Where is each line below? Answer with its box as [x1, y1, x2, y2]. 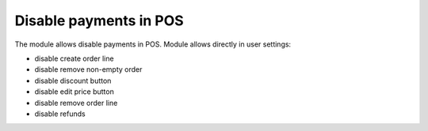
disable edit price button [34, 87, 114, 96]
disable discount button [34, 76, 112, 85]
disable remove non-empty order [34, 65, 143, 74]
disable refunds [34, 109, 86, 118]
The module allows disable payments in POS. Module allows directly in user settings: [14, 39, 292, 49]
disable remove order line [34, 98, 118, 107]
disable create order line [34, 54, 114, 63]
